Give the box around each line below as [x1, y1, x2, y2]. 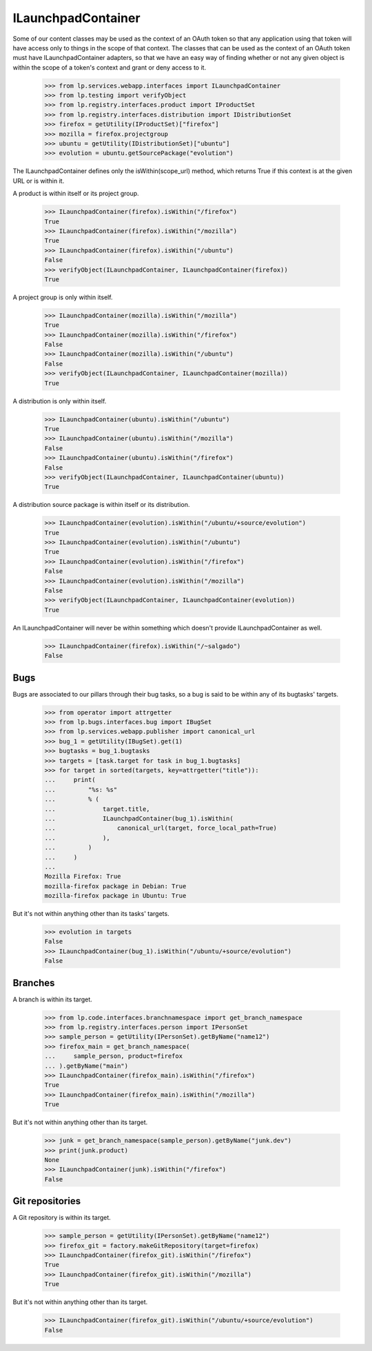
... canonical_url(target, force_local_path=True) [44, 824, 278, 832]
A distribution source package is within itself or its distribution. [12, 501, 190, 509]
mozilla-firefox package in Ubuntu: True [44, 892, 187, 900]
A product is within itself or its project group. [12, 190, 139, 198]
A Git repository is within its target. [12, 1214, 112, 1222]
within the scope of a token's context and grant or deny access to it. [12, 63, 207, 72]
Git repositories [12, 1195, 81, 1207]
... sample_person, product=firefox [44, 1052, 183, 1060]
